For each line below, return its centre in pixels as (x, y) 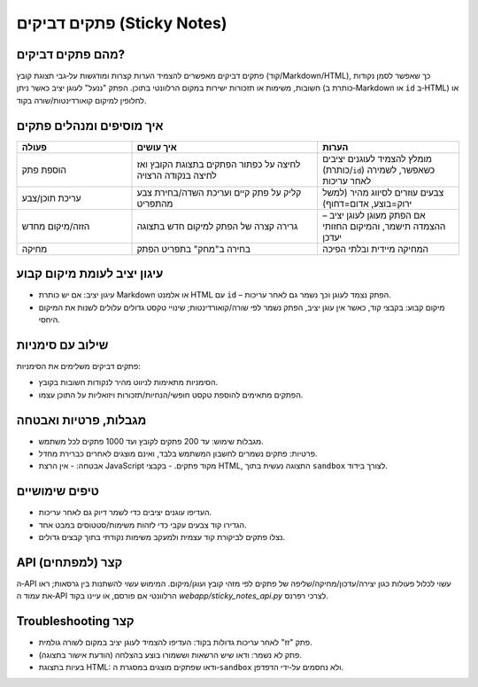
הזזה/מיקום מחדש (56, 226)
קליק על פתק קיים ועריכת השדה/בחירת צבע (219, 192)
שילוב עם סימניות (62, 345)
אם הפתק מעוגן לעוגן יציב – (374, 215)
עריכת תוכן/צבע (51, 197)
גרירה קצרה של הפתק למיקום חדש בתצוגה (217, 226)
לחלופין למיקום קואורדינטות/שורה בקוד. (81, 100)
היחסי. (50, 320)
